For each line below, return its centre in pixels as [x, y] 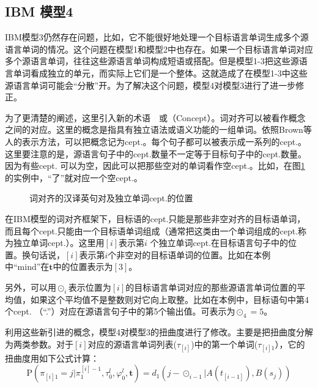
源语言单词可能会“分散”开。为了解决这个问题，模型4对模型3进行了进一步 [150, 85]
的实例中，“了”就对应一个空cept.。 [74, 177]
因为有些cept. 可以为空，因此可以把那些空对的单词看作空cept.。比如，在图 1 [155, 166]
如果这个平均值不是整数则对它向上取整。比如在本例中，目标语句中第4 [169, 299]
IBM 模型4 [39, 11]
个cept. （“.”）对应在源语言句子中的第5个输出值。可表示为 [120, 311]
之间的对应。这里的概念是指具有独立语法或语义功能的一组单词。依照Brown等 [158, 129]
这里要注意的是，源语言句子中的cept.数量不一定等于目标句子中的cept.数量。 [156, 153]
